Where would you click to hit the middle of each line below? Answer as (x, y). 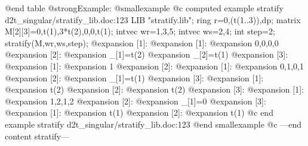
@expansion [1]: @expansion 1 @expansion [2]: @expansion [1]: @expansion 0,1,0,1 (154, 66)
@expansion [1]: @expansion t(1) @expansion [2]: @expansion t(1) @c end (139, 112)
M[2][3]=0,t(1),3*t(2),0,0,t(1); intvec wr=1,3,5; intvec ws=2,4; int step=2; (140, 31)
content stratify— (37, 136)
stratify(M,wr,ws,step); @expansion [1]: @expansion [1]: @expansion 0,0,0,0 (142, 42)
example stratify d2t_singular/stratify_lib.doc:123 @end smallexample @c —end (153, 124)
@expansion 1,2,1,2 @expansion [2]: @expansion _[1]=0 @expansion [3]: (135, 101)
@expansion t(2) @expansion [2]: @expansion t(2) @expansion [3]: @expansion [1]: (154, 89)
